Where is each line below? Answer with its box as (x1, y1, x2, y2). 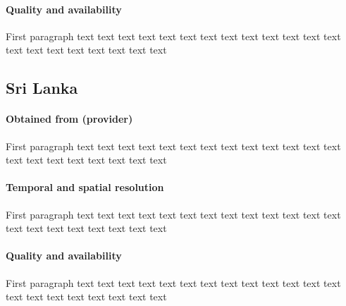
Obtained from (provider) (6, 111, 133, 126)
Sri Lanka (6, 77, 78, 99)
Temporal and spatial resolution (6, 180, 164, 195)
